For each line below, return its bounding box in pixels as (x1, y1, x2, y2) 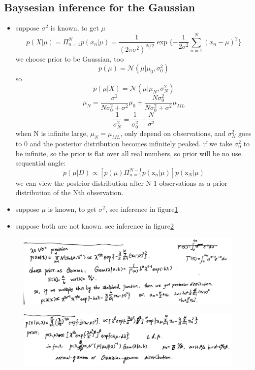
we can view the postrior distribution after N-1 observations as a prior (15, 177, 227, 188)
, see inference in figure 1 (105, 203, 178, 214)
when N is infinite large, (15, 128, 88, 138)
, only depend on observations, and (120, 128, 226, 138)
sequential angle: (15, 158, 65, 168)
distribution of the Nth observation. (15, 187, 124, 198)
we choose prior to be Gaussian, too (15, 53, 124, 64)
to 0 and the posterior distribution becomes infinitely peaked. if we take (15, 138, 232, 148)
